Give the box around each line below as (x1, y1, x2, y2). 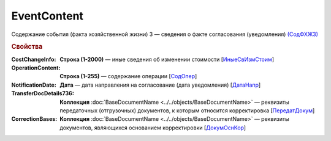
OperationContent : (11, 64, 61, 71)
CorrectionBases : (11, 115, 58, 123)
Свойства (11, 43, 43, 51)
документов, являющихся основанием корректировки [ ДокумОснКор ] (59, 124, 246, 131)
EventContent (11, 9, 84, 23)
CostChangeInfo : (11, 56, 56, 63)
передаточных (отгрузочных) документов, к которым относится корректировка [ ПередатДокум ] (59, 107, 315, 114)
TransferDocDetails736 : (11, 90, 75, 97)
